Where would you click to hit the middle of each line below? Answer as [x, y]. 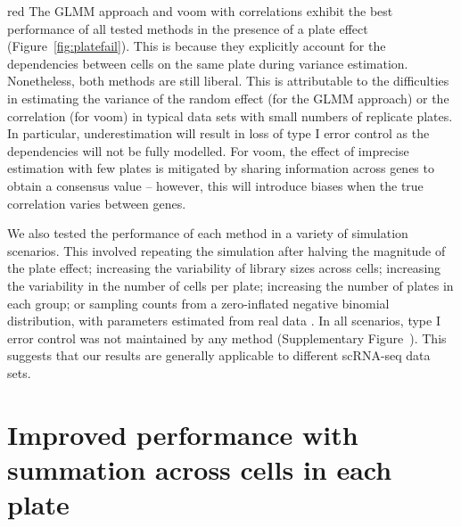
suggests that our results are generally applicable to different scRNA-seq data [219, 355]
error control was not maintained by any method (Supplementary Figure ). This [227, 338]
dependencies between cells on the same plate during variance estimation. [208, 63]
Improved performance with [183, 434]
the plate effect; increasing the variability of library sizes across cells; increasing [224, 268]
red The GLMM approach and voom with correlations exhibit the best [200, 11]
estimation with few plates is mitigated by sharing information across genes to [221, 168]
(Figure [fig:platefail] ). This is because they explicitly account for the [197, 46]
